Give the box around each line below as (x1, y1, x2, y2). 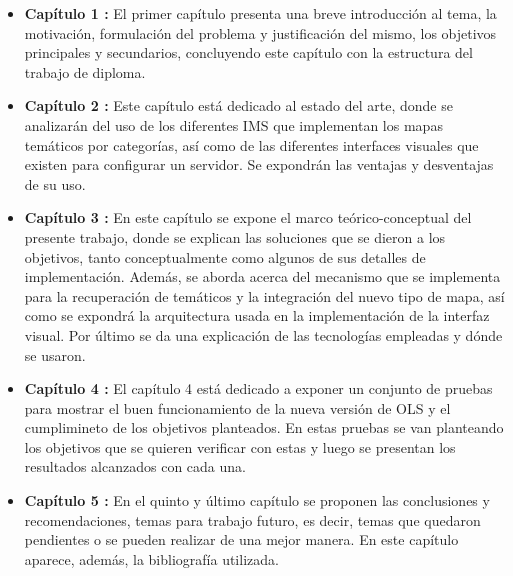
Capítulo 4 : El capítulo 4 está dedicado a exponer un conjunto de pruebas (24, 378, 493, 399)
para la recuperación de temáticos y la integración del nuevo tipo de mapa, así (24, 285, 505, 306)
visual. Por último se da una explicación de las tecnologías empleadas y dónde (24, 324, 503, 345)
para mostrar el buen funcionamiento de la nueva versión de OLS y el (24, 397, 451, 418)
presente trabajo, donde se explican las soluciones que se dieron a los (24, 226, 446, 247)
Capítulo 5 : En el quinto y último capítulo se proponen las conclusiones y (24, 490, 490, 511)
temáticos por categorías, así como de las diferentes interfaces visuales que (24, 134, 479, 155)
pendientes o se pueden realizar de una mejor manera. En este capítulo (24, 529, 459, 550)
